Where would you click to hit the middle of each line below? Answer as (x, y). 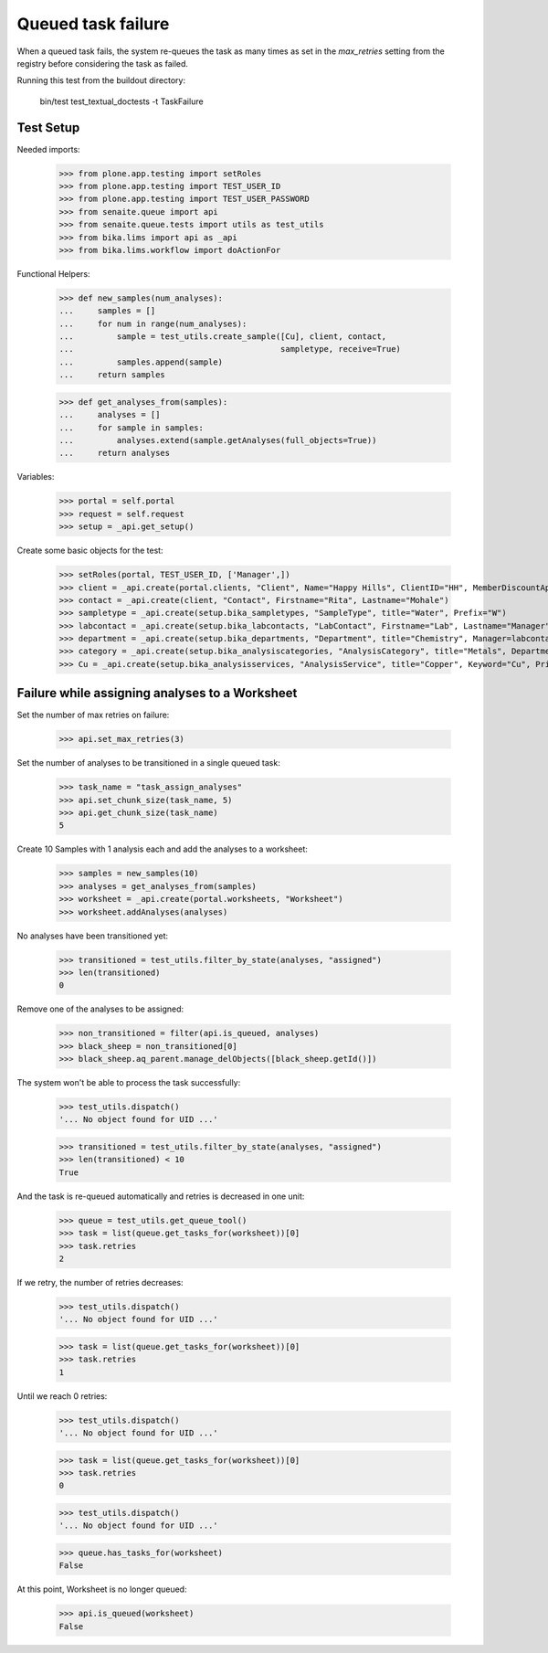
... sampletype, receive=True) (230, 349)
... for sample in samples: (132, 428)
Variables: (36, 477)
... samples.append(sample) (141, 362)
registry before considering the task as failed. (103, 63)
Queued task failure (93, 24)
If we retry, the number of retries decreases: (100, 1282)
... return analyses (115, 453)
